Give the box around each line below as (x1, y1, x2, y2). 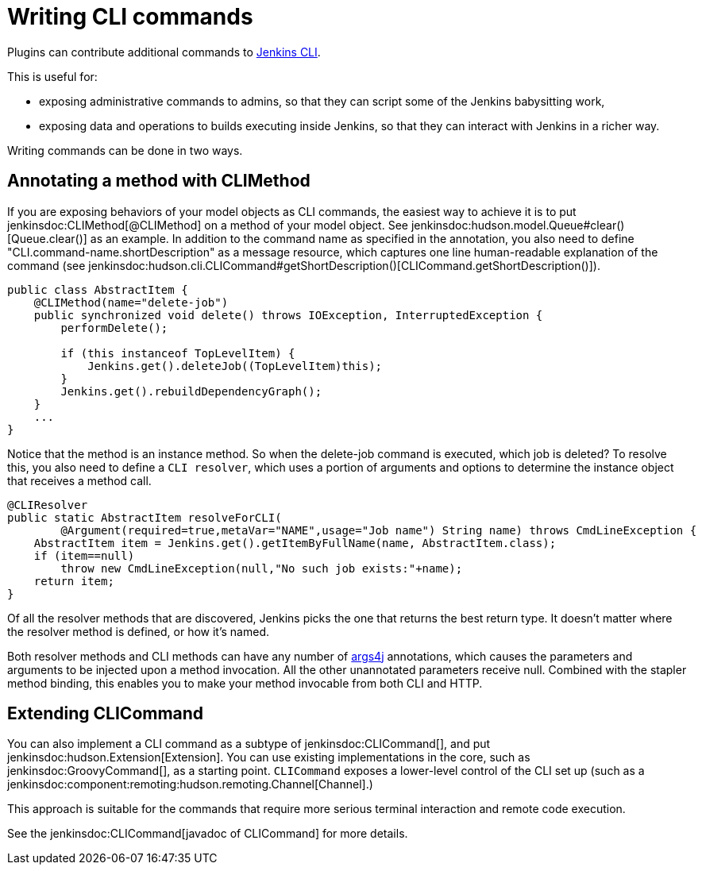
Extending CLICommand (7, 703, 204, 724)
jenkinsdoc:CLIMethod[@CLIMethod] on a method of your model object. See (7, 218, 408, 232)
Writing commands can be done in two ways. (7, 143, 243, 157)
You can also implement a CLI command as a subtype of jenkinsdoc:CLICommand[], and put (7, 737, 491, 751)
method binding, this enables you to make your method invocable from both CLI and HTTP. (7, 676, 483, 690)
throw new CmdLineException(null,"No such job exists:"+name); (60, 561, 463, 575)
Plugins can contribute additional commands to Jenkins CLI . (7, 44, 321, 59)
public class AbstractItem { (7, 283, 188, 296)
